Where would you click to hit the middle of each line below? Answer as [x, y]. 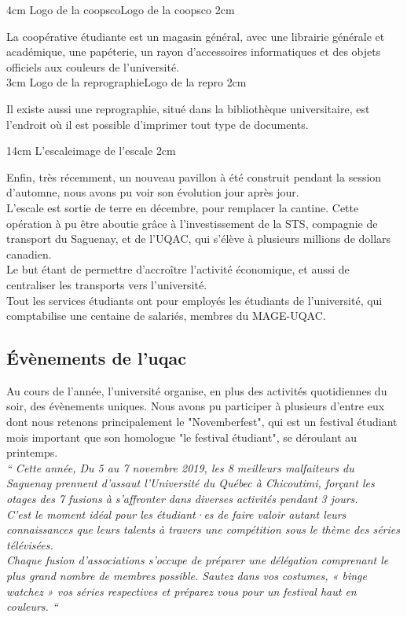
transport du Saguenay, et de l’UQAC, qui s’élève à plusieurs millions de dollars [199, 239]
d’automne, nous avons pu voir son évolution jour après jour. [153, 192]
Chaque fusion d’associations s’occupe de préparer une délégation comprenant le [198, 560]
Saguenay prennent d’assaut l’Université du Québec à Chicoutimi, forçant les [191, 483]
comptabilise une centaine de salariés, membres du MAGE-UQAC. [166, 316]
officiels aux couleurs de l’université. [93, 66]
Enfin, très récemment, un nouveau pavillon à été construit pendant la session [194, 176]
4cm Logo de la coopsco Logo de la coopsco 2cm [121, 9]
